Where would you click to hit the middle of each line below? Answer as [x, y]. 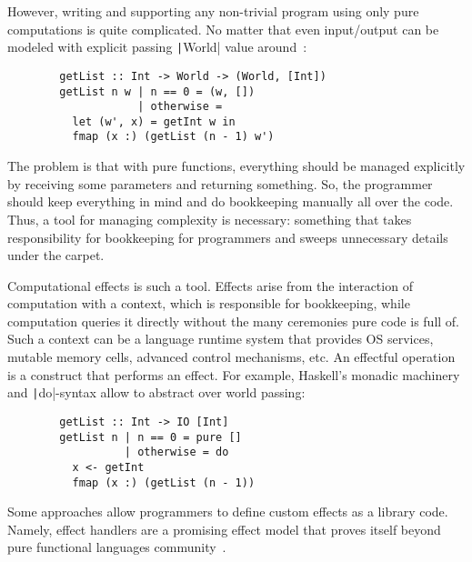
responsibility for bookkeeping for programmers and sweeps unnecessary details [228, 237]
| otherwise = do [176, 452]
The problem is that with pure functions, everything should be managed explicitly [236, 166]
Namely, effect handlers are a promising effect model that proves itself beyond [224, 529]
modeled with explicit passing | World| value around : [157, 47]
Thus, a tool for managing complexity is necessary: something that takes [210, 219]
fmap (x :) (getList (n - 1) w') [173, 137]
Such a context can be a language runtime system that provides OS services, [221, 339]
